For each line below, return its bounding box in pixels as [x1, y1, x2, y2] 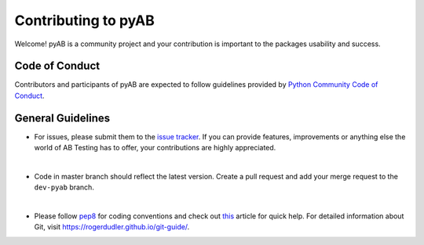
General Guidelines [14, 111, 110, 124]
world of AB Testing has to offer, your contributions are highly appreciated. [34, 143, 276, 153]
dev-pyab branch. [34, 182, 94, 192]
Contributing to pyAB [14, 12, 155, 29]
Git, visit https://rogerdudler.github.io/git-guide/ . [34, 222, 190, 232]
